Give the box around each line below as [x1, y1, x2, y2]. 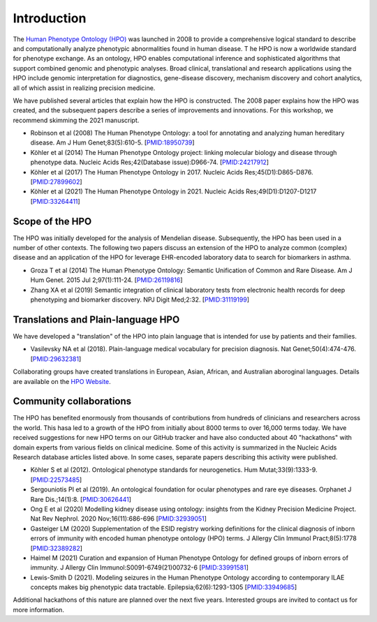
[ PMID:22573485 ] [30, 475, 82, 484]
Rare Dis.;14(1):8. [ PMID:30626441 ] [30, 495, 132, 503]
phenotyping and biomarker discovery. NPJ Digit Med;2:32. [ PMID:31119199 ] [30, 295, 250, 304]
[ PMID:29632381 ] [30, 355, 82, 363]
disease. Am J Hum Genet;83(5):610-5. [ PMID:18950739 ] [30, 138, 195, 147]
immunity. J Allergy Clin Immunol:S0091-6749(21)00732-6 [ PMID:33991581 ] [30, 563, 249, 572]
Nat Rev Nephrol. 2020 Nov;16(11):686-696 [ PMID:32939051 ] [30, 514, 207, 523]
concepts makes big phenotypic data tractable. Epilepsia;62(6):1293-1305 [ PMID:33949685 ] [30, 583, 297, 591]
